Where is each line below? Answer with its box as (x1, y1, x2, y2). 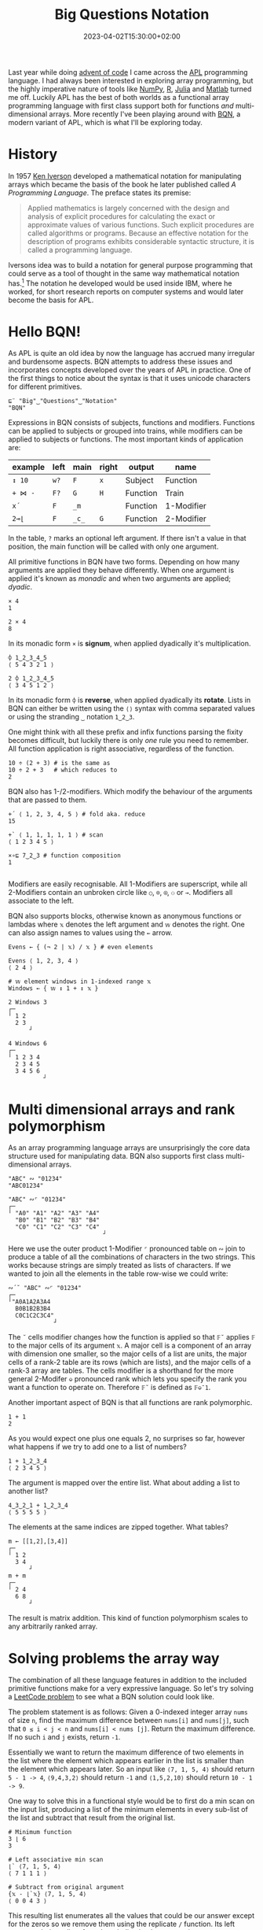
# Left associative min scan (8, 1856, 104, 1864)
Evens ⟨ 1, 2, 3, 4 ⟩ (8, 957, 79, 965)
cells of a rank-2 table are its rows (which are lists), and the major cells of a (8, 1358, 251, 1367)
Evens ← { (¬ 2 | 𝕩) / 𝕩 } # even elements (8, 943, 154, 952)
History (8, 146, 58, 163)
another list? (8, 1486, 49, 1496)
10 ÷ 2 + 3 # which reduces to (8, 766, 118, 775)
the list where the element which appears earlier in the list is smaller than (8, 1756, 245, 1765)
